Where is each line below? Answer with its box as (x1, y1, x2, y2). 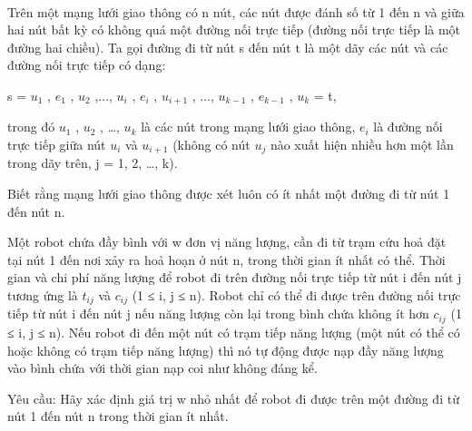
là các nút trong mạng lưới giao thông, (141, 117, 356, 136)
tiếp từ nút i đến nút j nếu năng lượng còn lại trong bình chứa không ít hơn (7, 304, 429, 323)
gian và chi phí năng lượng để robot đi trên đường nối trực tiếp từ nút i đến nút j (7, 268, 462, 287)
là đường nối (373, 117, 443, 136)
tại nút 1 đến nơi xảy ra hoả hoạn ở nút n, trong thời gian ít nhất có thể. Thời (7, 250, 446, 269)
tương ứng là (7, 286, 78, 305)
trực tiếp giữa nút (7, 135, 106, 154)
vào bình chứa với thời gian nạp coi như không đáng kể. (7, 358, 318, 377)
